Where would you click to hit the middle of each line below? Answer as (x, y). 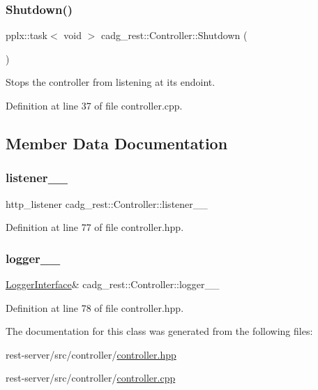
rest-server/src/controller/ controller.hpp (91, 354)
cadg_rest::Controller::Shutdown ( (174, 35)
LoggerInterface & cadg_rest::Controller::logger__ (113, 284)
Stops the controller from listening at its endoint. (111, 82)
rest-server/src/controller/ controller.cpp (91, 378)
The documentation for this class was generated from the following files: (159, 331)
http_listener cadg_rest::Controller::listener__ (107, 203)
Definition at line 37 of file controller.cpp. (94, 105)
